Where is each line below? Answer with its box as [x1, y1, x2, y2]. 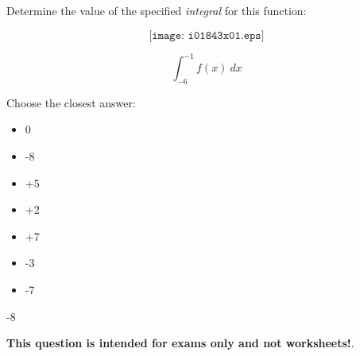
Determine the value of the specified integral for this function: [6, 2, 307, 18]
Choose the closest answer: [6, 94, 136, 110]
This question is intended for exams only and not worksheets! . [6, 335, 354, 351]
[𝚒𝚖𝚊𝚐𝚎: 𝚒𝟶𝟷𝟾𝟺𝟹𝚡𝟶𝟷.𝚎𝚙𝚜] [149, 29, 265, 41]
